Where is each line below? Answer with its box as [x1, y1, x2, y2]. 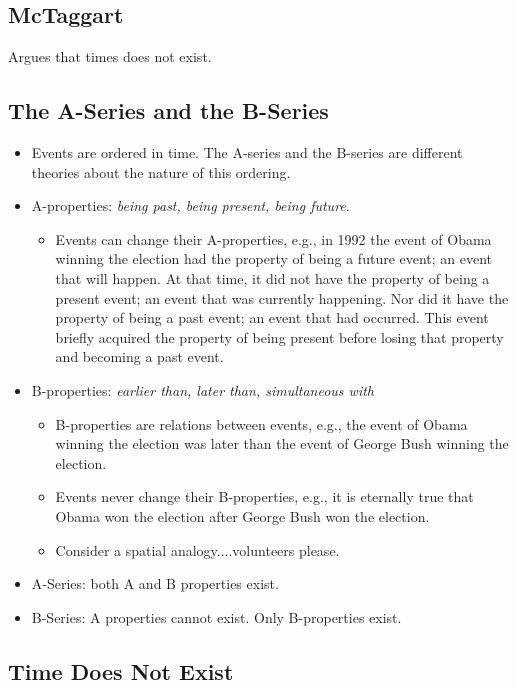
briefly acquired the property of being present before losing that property [55, 326, 504, 347]
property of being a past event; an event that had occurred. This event [55, 307, 489, 328]
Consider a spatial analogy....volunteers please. [55, 539, 340, 560]
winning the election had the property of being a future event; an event [55, 248, 493, 269]
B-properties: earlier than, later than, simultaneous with [31, 379, 374, 400]
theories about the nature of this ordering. [31, 161, 291, 182]
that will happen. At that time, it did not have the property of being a [55, 267, 490, 288]
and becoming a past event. [55, 346, 224, 367]
